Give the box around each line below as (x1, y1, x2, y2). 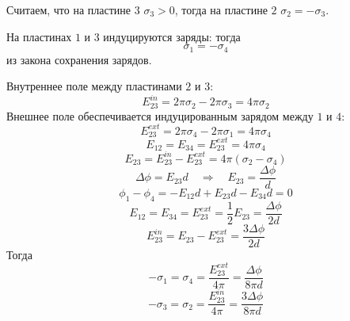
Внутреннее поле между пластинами (6, 78, 182, 94)
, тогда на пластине (174, 2, 268, 17)
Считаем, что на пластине (6, 2, 131, 17)
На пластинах (6, 28, 72, 44)
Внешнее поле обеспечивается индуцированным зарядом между (6, 107, 314, 124)
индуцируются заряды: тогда (103, 28, 241, 44)
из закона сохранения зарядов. (6, 51, 152, 67)
